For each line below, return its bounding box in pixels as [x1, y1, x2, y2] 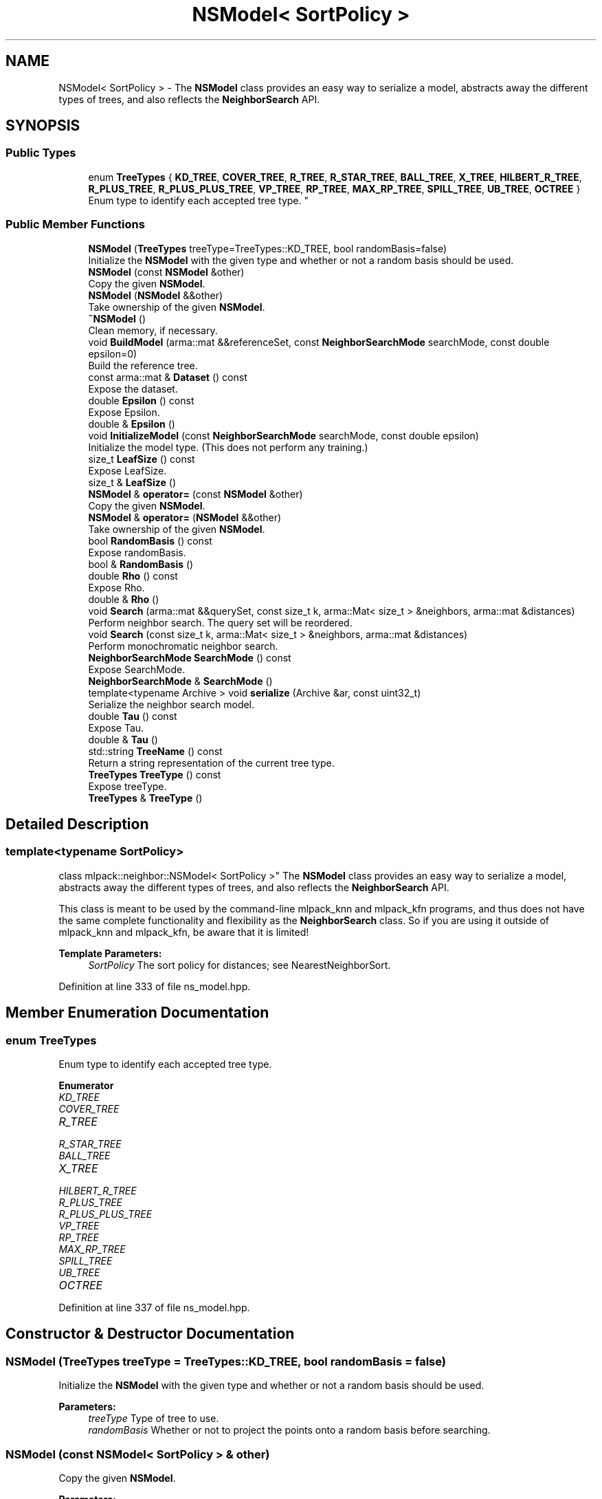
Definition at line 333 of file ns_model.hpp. [58, 980, 251, 992]
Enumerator [58, 1080, 114, 1091]
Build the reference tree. [88, 359, 198, 371]
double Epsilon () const [88, 394, 194, 406]
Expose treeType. [88, 780, 167, 792]
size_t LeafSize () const [88, 452, 195, 465]
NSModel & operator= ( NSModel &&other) [88, 511, 282, 523]
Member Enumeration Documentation [5, 1004, 269, 1022]
